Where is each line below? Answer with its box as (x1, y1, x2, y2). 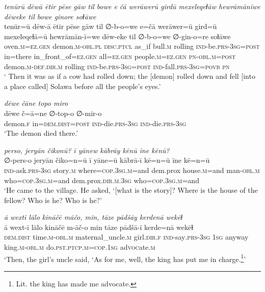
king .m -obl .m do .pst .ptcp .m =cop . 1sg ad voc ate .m (4, 242, 155, 252)
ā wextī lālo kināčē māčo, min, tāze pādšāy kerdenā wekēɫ (4, 212, 183, 222)
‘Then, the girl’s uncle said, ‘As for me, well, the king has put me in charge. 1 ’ (4, 252, 246, 264)
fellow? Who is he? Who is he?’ (4, 194, 102, 205)
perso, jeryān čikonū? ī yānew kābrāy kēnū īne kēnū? (4, 144, 170, 155)
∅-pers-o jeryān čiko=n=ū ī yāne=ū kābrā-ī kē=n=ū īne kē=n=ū (4, 155, 210, 165)
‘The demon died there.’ (4, 128, 78, 138)
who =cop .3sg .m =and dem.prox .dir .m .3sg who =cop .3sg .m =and (4, 174, 199, 185)
